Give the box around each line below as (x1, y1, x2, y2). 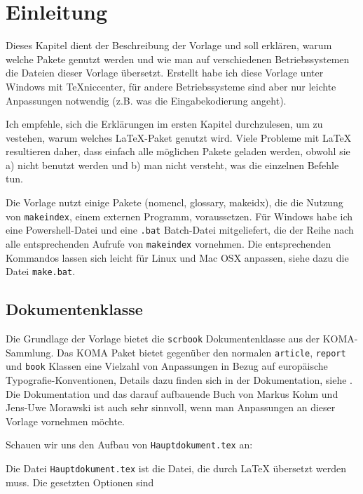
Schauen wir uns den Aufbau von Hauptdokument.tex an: (6, 437, 253, 452)
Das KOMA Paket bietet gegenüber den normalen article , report (57, 345, 346, 359)
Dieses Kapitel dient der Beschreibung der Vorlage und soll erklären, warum (6, 38, 332, 53)
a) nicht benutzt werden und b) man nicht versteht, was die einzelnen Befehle (6, 157, 339, 172)
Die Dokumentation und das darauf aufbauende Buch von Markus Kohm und (6, 386, 338, 401)
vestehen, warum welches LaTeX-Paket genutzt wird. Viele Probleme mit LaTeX (6, 130, 352, 145)
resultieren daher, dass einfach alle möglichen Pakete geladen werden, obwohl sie (6, 144, 350, 159)
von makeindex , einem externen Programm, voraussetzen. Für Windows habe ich (6, 208, 353, 223)
